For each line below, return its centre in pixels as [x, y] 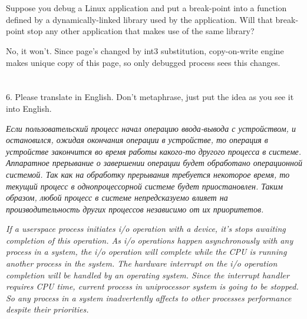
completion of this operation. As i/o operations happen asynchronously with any [150, 240]
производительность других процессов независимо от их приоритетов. [135, 209]
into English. [29, 108]
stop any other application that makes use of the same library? [141, 31]
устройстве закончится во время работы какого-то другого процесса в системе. [154, 151]
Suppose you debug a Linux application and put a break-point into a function [146, 8]
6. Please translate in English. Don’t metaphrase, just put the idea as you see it [150, 97]
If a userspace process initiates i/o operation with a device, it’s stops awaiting [146, 229]
